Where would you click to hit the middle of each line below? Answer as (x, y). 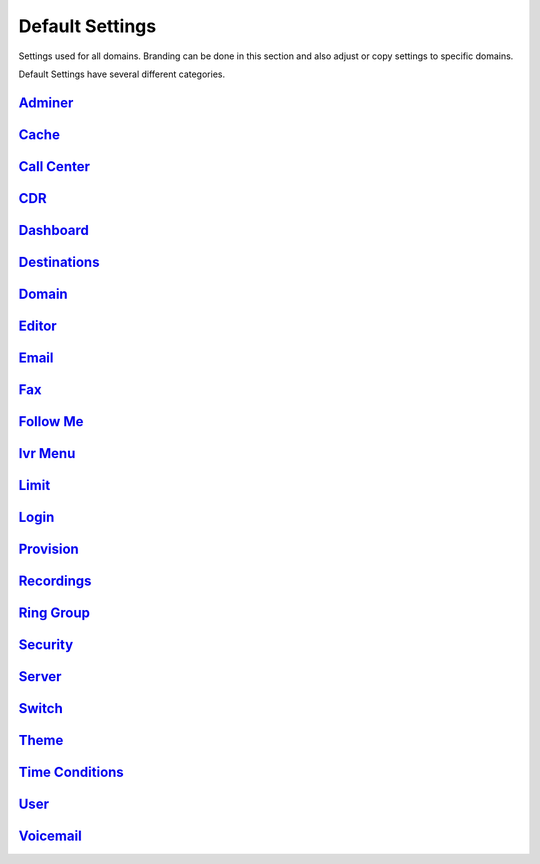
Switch (41, 708)
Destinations (59, 261)
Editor (37, 325)
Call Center (54, 166)
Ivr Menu (47, 453)
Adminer (46, 102)
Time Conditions (71, 772)
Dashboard (53, 230)
